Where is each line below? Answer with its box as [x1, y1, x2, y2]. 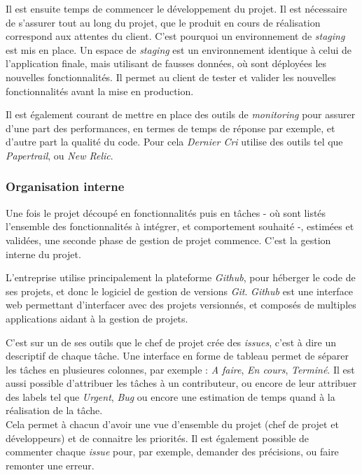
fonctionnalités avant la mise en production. [6, 83, 194, 98]
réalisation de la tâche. [6, 403, 103, 418]
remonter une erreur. [6, 458, 95, 472]
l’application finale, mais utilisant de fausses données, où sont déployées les [6, 56, 327, 71]
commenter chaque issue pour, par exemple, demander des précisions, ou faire [6, 444, 339, 459]
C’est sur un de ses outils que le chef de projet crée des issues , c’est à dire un [6, 334, 337, 349]
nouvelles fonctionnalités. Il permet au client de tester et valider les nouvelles [6, 69, 336, 84]
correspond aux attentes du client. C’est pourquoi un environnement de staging [6, 29, 345, 43]
